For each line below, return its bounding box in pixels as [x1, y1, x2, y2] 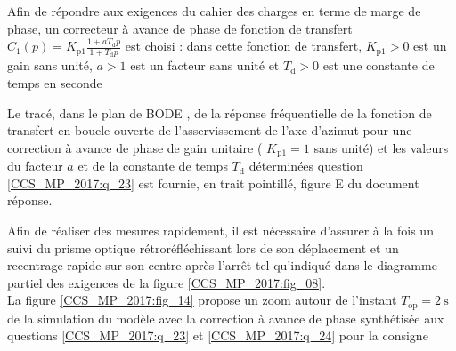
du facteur [7, 156, 63, 175]
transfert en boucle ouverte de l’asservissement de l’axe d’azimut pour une [7, 121, 412, 140]
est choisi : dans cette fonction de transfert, [125, 36, 362, 55]
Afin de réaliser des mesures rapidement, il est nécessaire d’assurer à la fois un [7, 221, 434, 240]
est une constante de [322, 56, 435, 75]
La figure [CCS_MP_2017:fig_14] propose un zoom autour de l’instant [7, 291, 397, 309]
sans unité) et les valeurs [313, 138, 449, 156]
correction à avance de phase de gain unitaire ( [7, 138, 263, 156]
